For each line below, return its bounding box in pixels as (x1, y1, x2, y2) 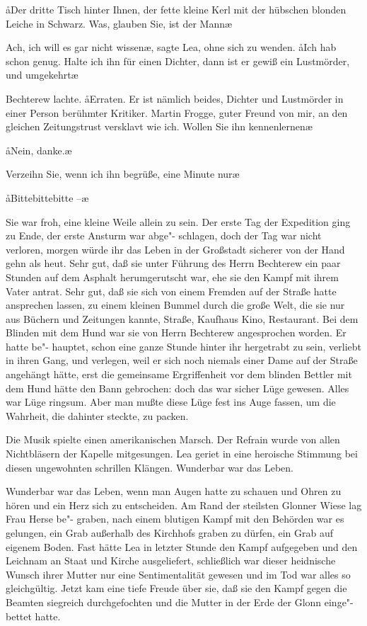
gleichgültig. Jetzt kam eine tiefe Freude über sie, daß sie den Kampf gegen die (6, 581, 347, 596)
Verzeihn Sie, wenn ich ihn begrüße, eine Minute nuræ (6, 166, 240, 181)
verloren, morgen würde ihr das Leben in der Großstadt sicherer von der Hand (6, 241, 345, 256)
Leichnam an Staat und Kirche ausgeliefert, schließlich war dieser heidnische (6, 553, 336, 568)
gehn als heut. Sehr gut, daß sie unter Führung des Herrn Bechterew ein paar (6, 256, 341, 271)
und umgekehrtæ (6, 67, 78, 82)
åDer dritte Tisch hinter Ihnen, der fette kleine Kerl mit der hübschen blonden (6, 2, 346, 16)
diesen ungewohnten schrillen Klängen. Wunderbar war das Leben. (6, 460, 294, 474)
